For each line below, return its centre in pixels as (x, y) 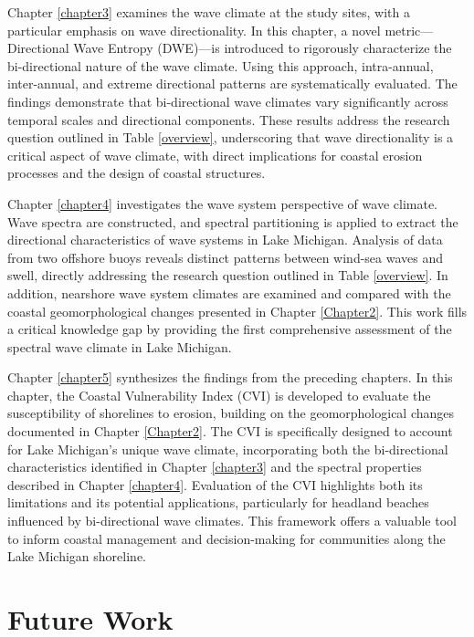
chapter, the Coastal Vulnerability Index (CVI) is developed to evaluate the (219, 395)
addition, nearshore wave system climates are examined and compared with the (229, 292)
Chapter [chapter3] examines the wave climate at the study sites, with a (209, 12)
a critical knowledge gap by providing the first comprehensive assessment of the (230, 329)
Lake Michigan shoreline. (77, 556)
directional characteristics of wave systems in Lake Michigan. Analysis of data (225, 240)
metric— (409, 30)
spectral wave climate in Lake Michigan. (120, 346)
